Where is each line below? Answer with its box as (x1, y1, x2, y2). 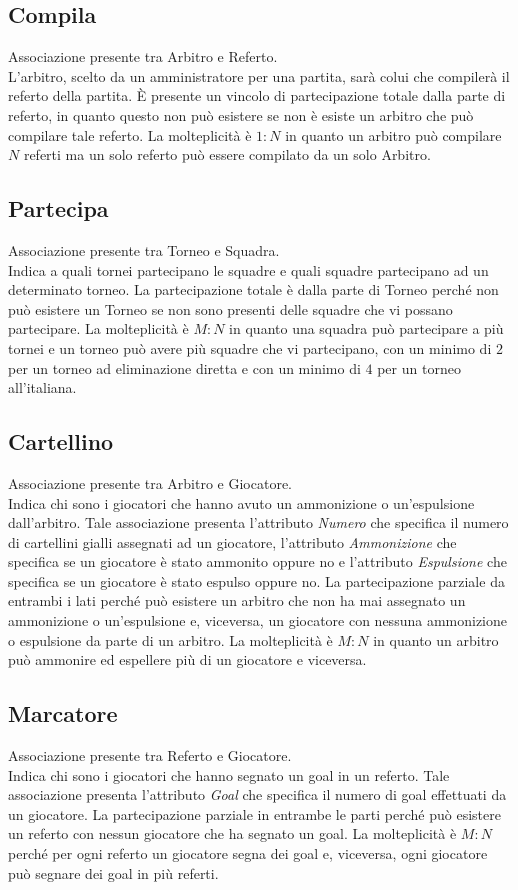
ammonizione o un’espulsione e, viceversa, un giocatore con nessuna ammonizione (8, 610, 507, 631)
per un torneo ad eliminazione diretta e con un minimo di (8, 357, 361, 378)
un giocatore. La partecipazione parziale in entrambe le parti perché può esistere (8, 803, 501, 824)
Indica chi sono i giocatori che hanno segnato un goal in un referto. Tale (8, 764, 450, 785)
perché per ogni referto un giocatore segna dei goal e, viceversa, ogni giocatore (8, 843, 488, 864)
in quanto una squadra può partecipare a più (229, 318, 504, 339)
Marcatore (8, 698, 118, 729)
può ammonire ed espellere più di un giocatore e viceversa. (8, 649, 367, 670)
